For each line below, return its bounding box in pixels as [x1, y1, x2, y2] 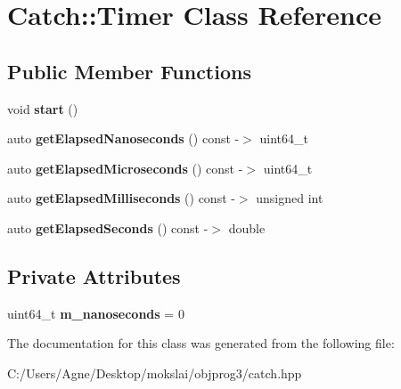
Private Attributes [7, 262, 181, 289]
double [228, 218, 266, 237]
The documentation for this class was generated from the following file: [7, 334, 395, 353]
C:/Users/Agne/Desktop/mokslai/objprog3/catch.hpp [7, 363, 302, 382]
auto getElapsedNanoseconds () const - [7, 129, 240, 148]
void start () [7, 99, 78, 118]
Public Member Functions [7, 57, 251, 85]
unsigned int [256, 189, 323, 207]
